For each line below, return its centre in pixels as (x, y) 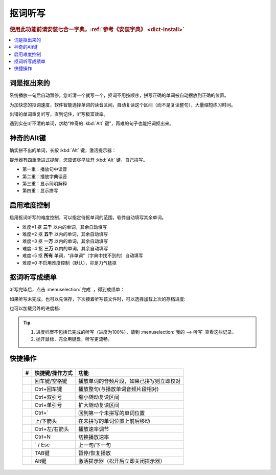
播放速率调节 (94, 429)
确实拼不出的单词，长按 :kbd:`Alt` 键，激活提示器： (63, 150)
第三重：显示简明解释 (45, 183)
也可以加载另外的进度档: (35, 308)
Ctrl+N (43, 437)
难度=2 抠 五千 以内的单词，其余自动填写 (65, 234)
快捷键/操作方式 (53, 373)
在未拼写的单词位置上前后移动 (114, 421)
